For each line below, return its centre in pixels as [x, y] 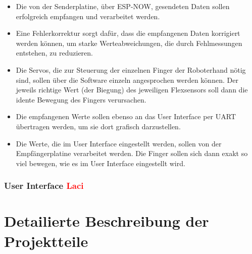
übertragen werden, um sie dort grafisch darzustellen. [98, 126]
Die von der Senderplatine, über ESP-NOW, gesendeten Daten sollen [123, 6]
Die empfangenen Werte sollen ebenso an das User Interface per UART [126, 116]
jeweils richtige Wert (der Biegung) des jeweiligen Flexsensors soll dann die [132, 90]
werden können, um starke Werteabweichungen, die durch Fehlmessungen [129, 43]
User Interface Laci [44, 186]
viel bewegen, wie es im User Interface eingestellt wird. [100, 163]
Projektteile [46, 241]
